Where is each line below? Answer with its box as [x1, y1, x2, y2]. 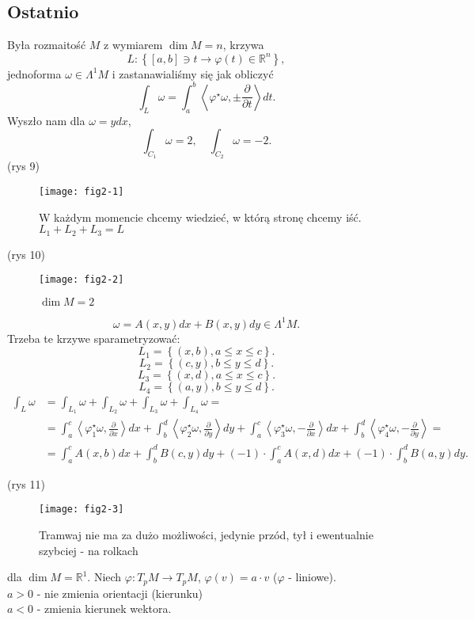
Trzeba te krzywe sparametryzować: [7, 329, 180, 346]
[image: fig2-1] [39, 186, 124, 198]
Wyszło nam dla [7, 112, 85, 128]
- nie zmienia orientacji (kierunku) [36, 584, 203, 601]
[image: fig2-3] [39, 504, 124, 515]
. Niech [87, 569, 122, 585]
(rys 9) [7, 158, 40, 174]
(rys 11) [7, 475, 45, 492]
